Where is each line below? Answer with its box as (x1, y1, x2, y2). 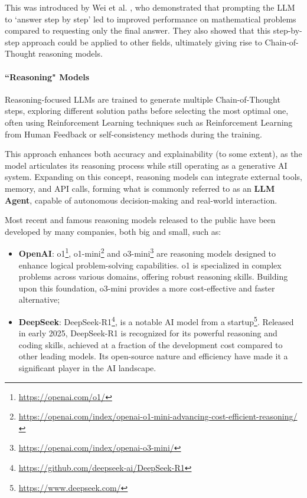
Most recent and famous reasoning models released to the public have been (5, 214, 276, 226)
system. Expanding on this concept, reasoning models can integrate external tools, (5, 171, 302, 183)
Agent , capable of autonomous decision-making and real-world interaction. (5, 194, 277, 206)
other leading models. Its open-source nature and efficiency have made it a (18, 350, 288, 362)
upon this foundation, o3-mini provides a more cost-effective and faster (18, 281, 275, 294)
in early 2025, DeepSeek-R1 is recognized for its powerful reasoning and (18, 327, 277, 339)
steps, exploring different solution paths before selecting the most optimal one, (5, 104, 289, 117)
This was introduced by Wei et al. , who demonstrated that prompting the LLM (5, 1, 295, 13)
